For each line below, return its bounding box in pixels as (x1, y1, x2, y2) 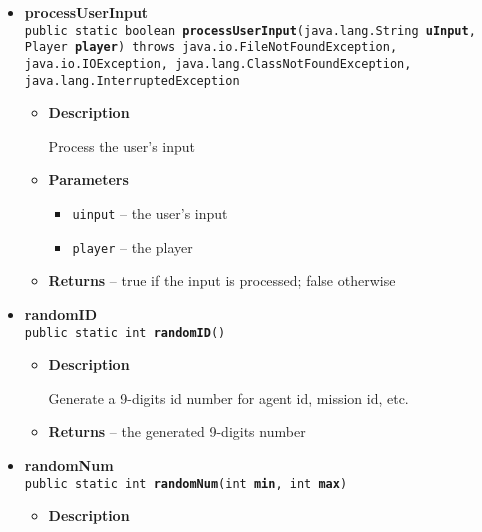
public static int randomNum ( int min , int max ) (24, 476, 348, 491)
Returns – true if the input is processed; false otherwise (48, 270, 396, 291)
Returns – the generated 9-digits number (48, 421, 306, 442)
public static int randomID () (24, 325, 226, 340)
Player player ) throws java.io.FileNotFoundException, (24, 40, 398, 55)
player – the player (72, 236, 193, 257)
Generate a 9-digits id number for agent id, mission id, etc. (48, 387, 409, 408)
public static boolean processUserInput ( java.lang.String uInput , (24, 23, 476, 38)
